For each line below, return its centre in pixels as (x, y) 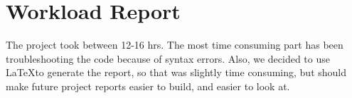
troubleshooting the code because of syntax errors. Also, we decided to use (168, 58)
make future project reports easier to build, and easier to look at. (148, 86)
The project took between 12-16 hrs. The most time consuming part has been (175, 45)
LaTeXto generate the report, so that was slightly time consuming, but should (176, 72)
